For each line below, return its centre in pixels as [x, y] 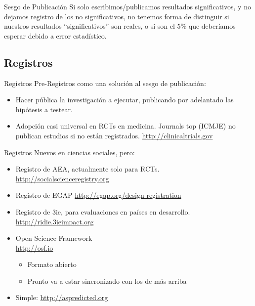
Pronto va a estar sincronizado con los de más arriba [107, 281]
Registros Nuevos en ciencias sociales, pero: [69, 152]
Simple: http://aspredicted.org [62, 297]
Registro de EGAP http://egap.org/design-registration [98, 195]
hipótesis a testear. [44, 109]
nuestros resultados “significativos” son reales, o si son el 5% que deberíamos [120, 26]
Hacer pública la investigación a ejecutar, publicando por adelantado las [125, 100]
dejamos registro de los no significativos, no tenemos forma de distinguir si [117, 16]
